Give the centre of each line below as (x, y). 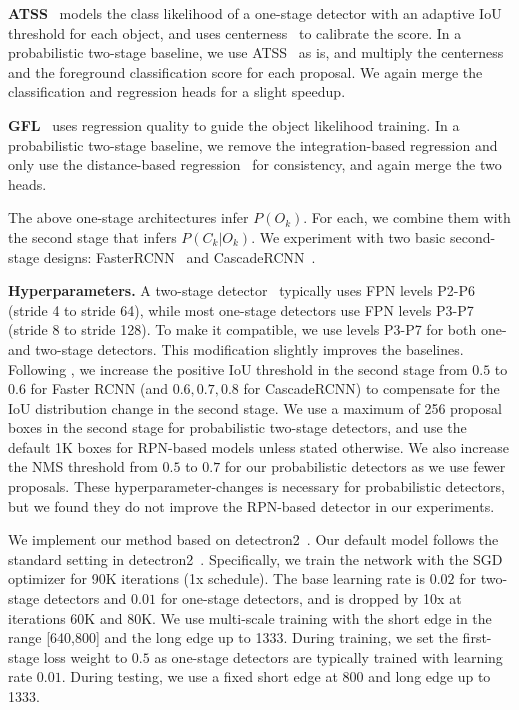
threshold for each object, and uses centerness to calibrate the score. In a (235, 32)
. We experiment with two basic (348, 236)
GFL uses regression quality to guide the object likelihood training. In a (234, 124)
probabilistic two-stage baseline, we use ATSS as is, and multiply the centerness (256, 52)
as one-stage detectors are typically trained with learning (328, 656)
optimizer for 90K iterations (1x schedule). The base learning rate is (216, 578)
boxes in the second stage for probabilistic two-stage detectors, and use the (237, 427)
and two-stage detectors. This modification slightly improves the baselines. (236, 348)
